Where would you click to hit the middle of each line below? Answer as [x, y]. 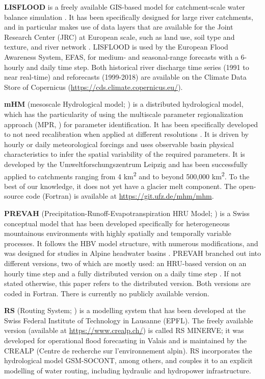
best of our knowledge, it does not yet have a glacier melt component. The [120, 186]
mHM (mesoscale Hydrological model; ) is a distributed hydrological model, [124, 104]
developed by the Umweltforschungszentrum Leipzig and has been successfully [126, 164]
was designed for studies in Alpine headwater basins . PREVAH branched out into [133, 253]
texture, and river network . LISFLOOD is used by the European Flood [116, 47]
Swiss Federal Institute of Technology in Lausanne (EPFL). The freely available [129, 320]
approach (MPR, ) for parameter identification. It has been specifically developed [131, 124]
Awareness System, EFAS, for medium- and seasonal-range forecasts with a [121, 56]
